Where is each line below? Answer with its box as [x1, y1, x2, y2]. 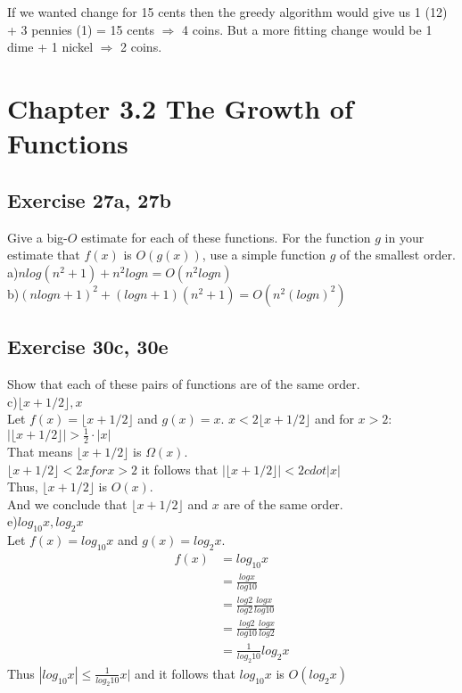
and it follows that [134, 664, 235, 682]
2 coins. [120, 37, 162, 56]
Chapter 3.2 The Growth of [7, 89, 353, 126]
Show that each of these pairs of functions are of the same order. [7, 374, 360, 392]
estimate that [7, 245, 80, 264]
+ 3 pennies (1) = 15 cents [7, 20, 155, 38]
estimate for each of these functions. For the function [81, 227, 371, 246]
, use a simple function [202, 245, 326, 264]
